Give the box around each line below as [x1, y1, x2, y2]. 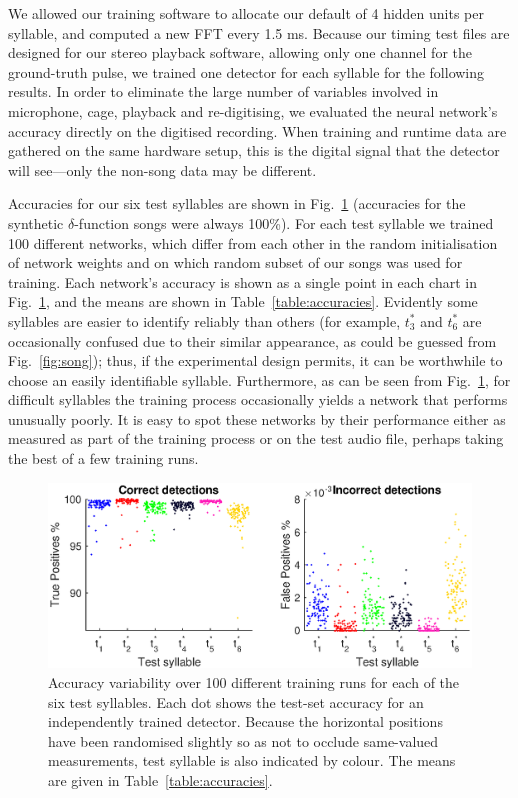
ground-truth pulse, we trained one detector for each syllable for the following [8, 61, 485, 82]
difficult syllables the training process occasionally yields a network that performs [8, 389, 508, 410]
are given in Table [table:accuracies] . [48, 769, 273, 790]
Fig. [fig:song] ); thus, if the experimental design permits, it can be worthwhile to [8, 350, 503, 371]
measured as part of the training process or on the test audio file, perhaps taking [8, 428, 504, 449]
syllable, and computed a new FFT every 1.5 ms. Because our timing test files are [8, 22, 510, 43]
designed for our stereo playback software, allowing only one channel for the [8, 42, 472, 63]
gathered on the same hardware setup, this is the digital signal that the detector [8, 140, 500, 161]
